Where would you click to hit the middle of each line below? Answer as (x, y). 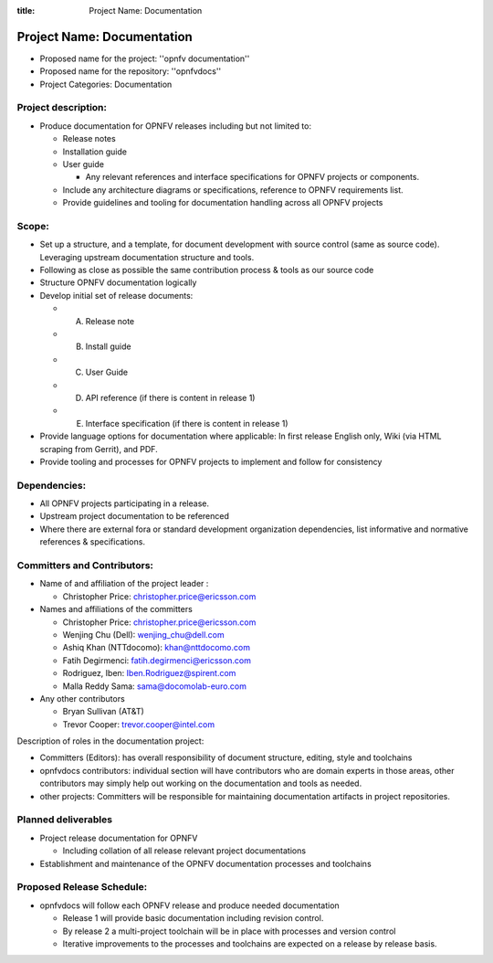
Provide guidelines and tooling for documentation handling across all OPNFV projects (223, 203)
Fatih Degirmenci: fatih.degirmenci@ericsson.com (157, 660)
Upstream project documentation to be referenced (135, 516)
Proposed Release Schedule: (82, 887)
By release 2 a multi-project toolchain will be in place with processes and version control (229, 931)
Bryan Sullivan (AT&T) (104, 712)
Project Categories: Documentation (106, 84)
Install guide (108, 346)
